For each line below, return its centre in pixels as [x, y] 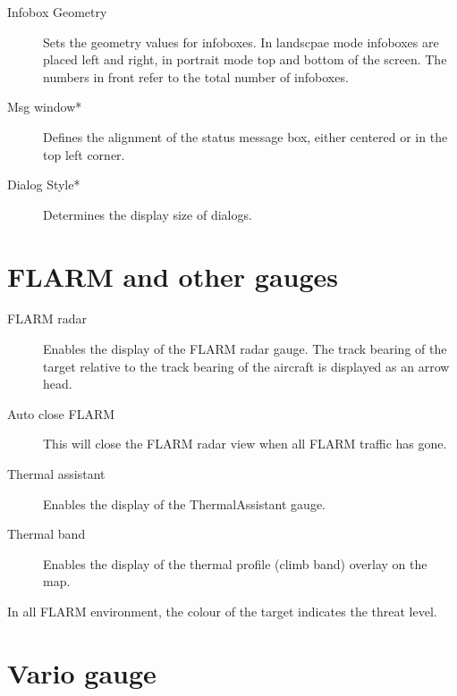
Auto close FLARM [61, 413]
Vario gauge [82, 672]
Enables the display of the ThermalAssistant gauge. [185, 503]
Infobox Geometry [57, 12]
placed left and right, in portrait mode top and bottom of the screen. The [245, 59]
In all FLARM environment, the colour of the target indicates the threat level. [222, 611]
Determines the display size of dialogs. [148, 214]
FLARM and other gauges [173, 276]
